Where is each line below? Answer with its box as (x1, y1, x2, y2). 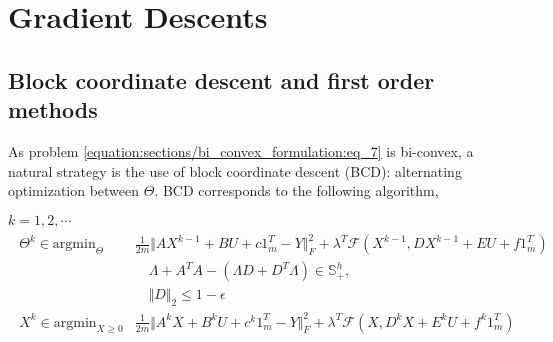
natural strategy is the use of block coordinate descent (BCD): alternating (8, 160, 462, 181)
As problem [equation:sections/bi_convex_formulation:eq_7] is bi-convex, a (8, 140, 474, 161)
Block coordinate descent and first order (8, 64, 435, 95)
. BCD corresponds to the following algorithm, (154, 180, 439, 201)
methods (8, 94, 98, 125)
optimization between (8, 180, 140, 201)
